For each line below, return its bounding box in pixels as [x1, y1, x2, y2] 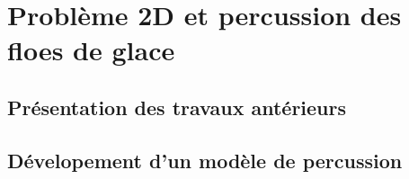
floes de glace [7, 31, 175, 68]
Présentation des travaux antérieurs [7, 93, 347, 121]
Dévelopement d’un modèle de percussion [7, 146, 403, 174]
